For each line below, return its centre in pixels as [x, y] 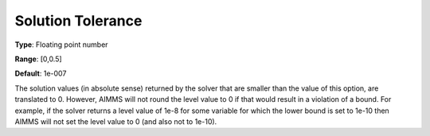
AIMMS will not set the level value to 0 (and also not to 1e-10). [116, 121]
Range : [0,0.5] [39, 59]
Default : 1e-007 [41, 74]
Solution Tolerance [78, 21]
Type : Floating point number [61, 45]
